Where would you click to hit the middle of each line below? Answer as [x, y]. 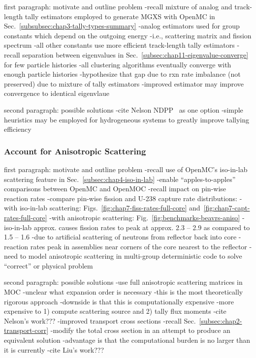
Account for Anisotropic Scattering [75, 151]
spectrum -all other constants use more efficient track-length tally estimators [119, 45]
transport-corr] [26, 330]
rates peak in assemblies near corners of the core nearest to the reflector [139, 246]
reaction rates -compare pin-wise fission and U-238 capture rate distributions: [121, 198]
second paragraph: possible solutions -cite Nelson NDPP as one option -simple [124, 109]
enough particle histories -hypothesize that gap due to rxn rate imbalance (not [122, 74]
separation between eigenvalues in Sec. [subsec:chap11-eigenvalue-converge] [135, 54]
